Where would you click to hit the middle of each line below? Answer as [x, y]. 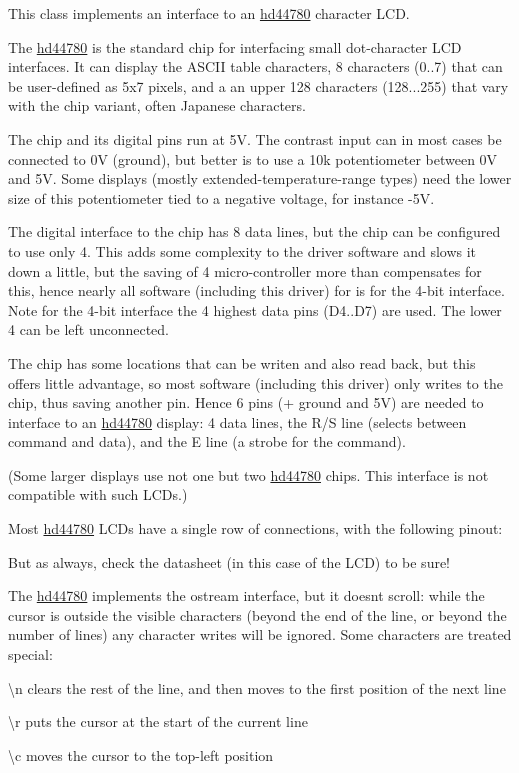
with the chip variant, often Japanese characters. [157, 105]
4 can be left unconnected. [88, 329]
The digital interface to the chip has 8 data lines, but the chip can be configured [254, 231]
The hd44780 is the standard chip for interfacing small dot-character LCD [235, 46]
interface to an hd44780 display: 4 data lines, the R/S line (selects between [237, 421]
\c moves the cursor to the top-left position [141, 754]
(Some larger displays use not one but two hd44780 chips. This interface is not [248, 474]
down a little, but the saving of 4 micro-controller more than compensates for [245, 270]
